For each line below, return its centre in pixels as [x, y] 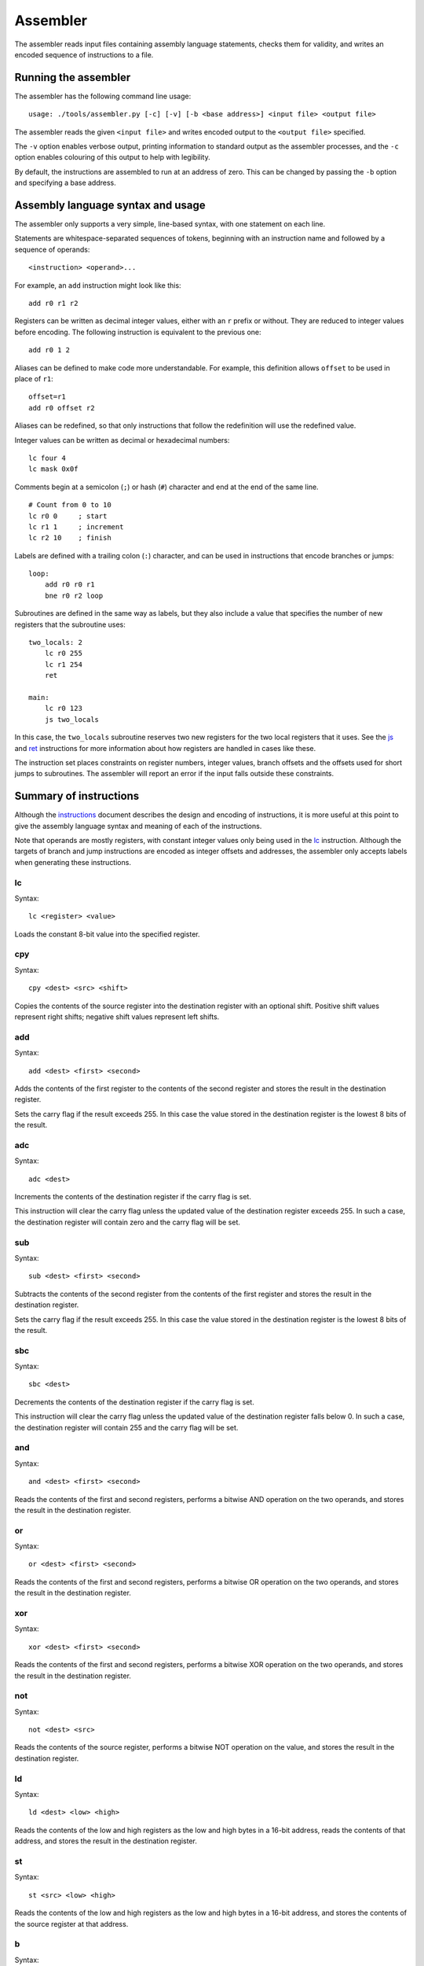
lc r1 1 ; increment [76, 526]
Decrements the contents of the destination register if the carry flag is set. [134, 1402]
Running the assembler [73, 77]
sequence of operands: [52, 249]
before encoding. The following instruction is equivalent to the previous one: [138, 332]
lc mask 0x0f [53, 469]
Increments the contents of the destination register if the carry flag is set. [133, 1197]
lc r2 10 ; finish [70, 538]
